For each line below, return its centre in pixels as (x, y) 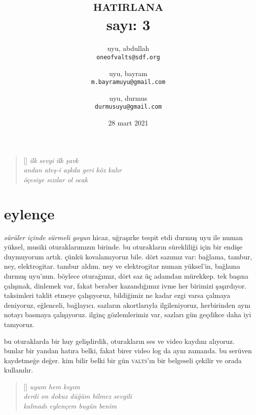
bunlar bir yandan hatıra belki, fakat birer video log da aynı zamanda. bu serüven (128, 351)
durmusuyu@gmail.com (128, 107)
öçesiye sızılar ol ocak (55, 179)
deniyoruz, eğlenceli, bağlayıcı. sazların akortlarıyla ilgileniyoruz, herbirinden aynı (127, 305)
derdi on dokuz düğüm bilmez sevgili (78, 396)
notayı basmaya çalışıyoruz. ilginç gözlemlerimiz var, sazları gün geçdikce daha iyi (128, 314)
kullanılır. (18, 370)
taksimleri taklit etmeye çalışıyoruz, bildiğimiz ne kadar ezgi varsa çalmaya (117, 295)
